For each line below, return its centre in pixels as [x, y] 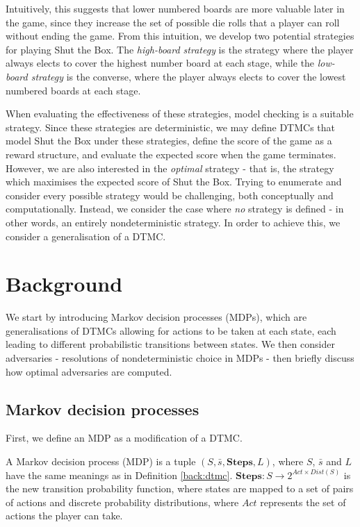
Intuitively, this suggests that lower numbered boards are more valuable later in [175, 8]
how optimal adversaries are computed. [89, 371]
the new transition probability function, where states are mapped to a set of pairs [180, 488]
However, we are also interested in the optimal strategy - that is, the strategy [170, 168]
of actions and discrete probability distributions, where [122, 502]
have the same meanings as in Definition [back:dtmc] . [119, 475]
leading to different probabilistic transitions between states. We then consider [170, 344]
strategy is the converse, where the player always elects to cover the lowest [188, 76]
